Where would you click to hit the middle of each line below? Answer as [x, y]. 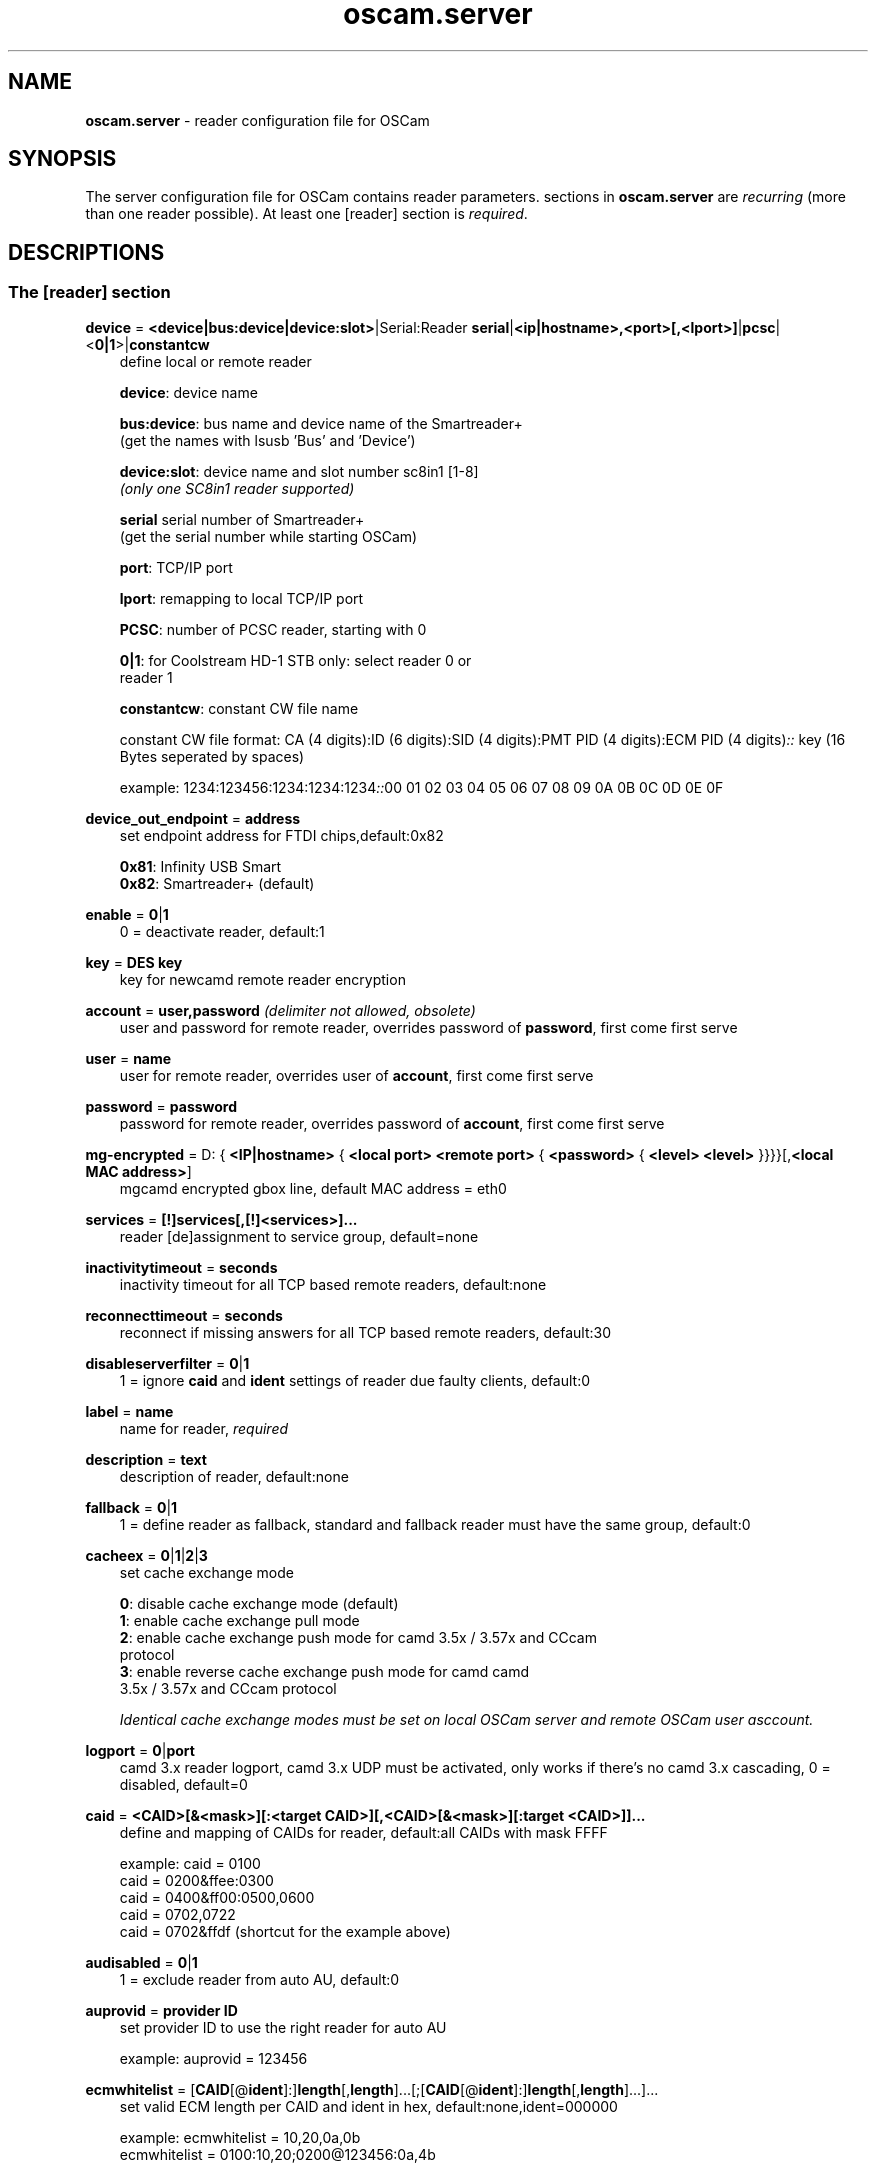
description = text [146, 1459]
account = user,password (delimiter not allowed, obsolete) [280, 1010]
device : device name [188, 392]
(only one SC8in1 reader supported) [237, 488]
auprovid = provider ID [161, 2010]
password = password [161, 1106]
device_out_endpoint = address [193, 818]
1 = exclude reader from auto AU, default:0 [259, 1979]
